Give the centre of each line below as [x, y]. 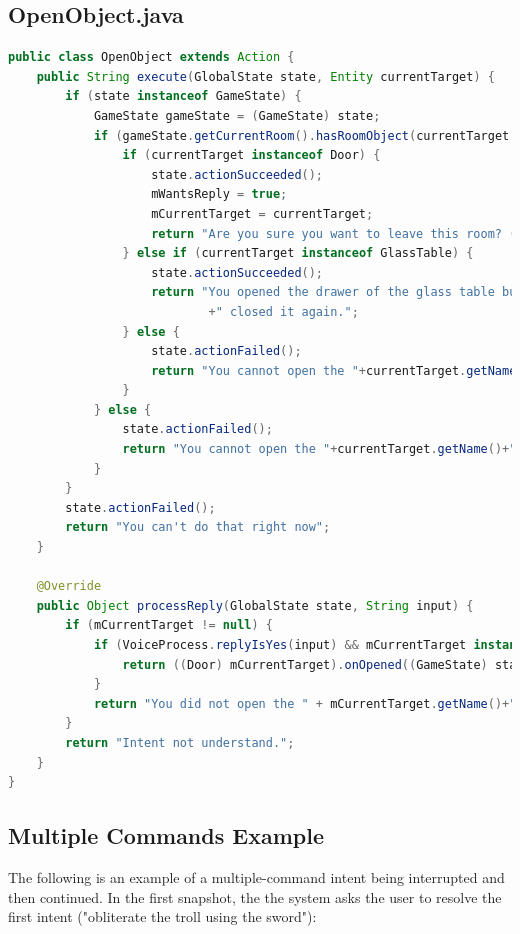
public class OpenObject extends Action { [151, 57]
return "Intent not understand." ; [180, 742]
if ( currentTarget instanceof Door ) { [251, 155]
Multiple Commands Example [166, 835]
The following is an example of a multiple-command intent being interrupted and [256, 876]
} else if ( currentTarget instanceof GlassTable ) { [298, 253]
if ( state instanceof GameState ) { [183, 96]
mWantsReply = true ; [219, 194]
